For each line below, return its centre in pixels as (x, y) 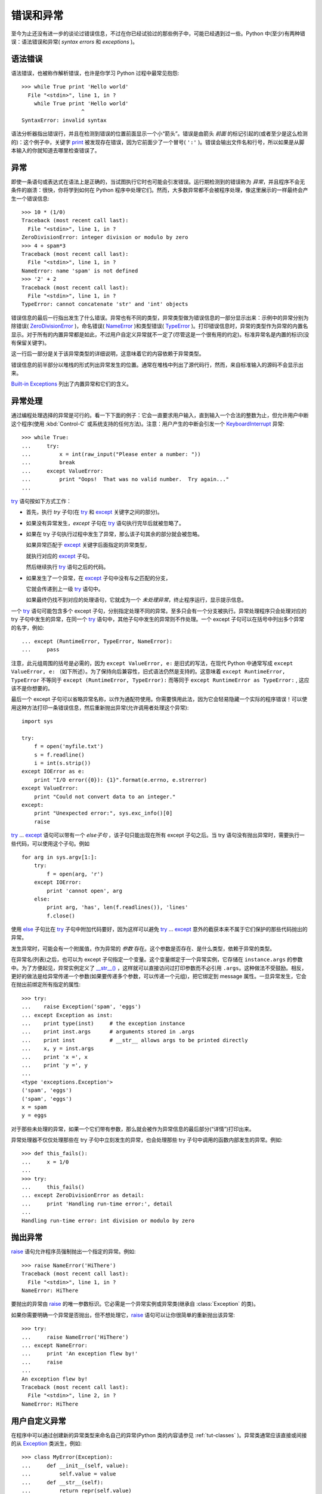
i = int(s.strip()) (62, 763)
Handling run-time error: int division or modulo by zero (108, 1220)
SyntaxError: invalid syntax (64, 120)
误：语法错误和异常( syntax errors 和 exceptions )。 (75, 41)
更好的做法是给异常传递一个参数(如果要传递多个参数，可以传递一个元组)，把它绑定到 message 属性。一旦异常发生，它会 (159, 976)
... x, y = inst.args (58, 1048)
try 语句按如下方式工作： (41, 501)
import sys (38, 721)
